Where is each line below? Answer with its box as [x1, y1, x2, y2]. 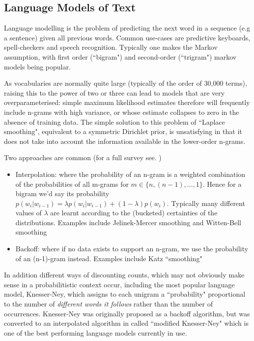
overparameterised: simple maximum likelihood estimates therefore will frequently [4, 97, 250, 107]
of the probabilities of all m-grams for [15, 178, 129, 189]
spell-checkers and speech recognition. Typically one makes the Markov [4, 42, 218, 52]
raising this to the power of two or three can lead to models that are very [4, 87, 225, 98]
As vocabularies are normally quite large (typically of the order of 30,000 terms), [4, 78, 247, 88]
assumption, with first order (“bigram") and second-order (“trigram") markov [4, 51, 237, 62]
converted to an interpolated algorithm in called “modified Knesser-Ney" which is [4, 318, 249, 328]
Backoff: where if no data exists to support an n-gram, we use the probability [15, 243, 248, 254]
